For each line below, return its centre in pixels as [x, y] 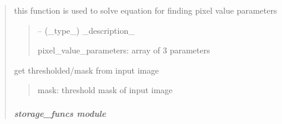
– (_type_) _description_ [86, 30]
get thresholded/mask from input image [86, 70]
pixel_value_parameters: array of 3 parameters [124, 50]
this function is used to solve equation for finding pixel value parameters [145, 10]
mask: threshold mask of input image [105, 90]
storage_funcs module [60, 113]
